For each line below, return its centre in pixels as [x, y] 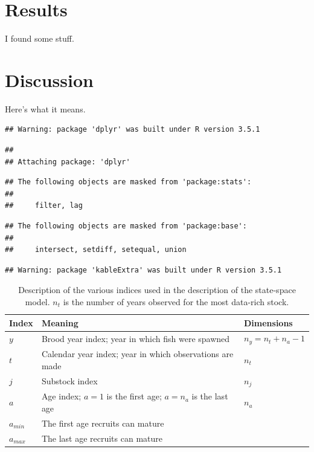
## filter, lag [44, 206]
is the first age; [134, 396]
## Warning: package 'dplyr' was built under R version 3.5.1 [133, 130]
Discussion [49, 79]
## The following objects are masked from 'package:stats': [128, 182]
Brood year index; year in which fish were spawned [136, 338]
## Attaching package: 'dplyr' [68, 162]
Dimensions [268, 322]
